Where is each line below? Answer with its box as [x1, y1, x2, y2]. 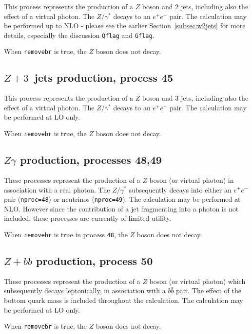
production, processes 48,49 [20, 152, 162, 167]
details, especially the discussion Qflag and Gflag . [4, 30, 155, 40]
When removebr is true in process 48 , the [4, 229, 128, 239]
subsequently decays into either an [129, 184, 232, 194]
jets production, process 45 [34, 70, 174, 85]
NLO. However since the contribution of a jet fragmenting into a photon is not [4, 203, 239, 213]
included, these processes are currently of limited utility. [4, 213, 172, 223]
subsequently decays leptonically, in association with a [4, 285, 166, 296]
